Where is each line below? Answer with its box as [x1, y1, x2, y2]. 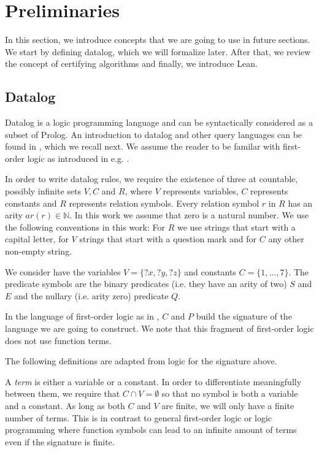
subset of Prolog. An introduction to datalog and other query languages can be [5, 128, 302, 140]
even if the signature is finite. [5, 435, 115, 448]
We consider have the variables [5, 265, 121, 278]
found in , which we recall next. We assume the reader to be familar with [5, 140, 280, 153]
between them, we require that [5, 387, 120, 400]
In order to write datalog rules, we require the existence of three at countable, [5, 172, 298, 185]
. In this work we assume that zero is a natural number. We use [69, 209, 309, 221]
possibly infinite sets [5, 185, 81, 197]
